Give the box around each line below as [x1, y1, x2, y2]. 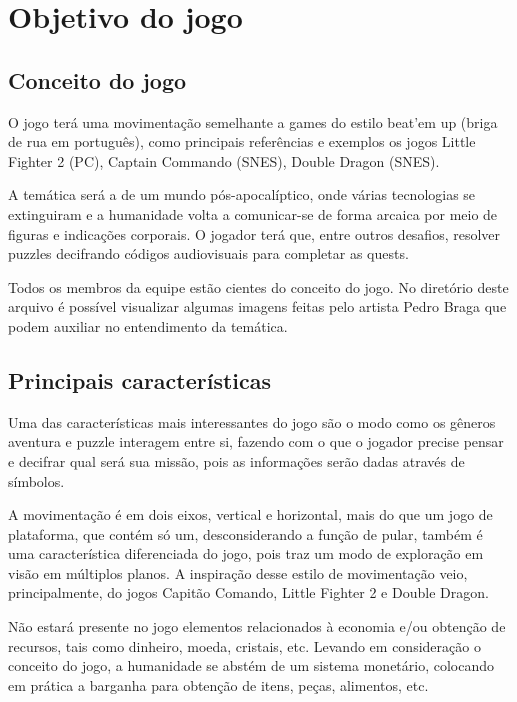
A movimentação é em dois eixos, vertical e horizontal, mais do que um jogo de [8, 504, 493, 525]
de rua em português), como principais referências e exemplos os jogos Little [8, 131, 476, 152]
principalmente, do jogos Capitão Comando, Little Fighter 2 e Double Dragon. [8, 582, 489, 603]
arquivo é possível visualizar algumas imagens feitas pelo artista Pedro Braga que [8, 296, 507, 317]
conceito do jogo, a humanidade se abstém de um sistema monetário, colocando [8, 655, 495, 676]
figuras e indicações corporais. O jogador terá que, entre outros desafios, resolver [8, 223, 501, 244]
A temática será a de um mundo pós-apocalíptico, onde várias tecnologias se [8, 184, 476, 205]
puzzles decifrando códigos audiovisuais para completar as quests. [8, 243, 409, 264]
